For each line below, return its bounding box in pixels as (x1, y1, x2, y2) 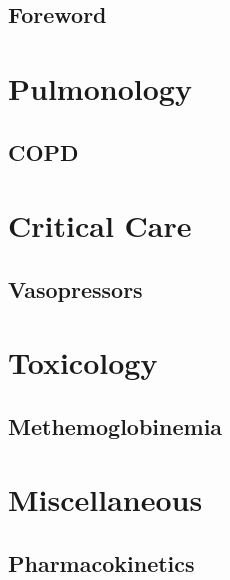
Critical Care (8, 205, 192, 246)
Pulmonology (8, 67, 192, 108)
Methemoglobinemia (8, 410, 223, 441)
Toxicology (8, 342, 158, 383)
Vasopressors (8, 273, 143, 304)
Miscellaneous (8, 479, 203, 520)
